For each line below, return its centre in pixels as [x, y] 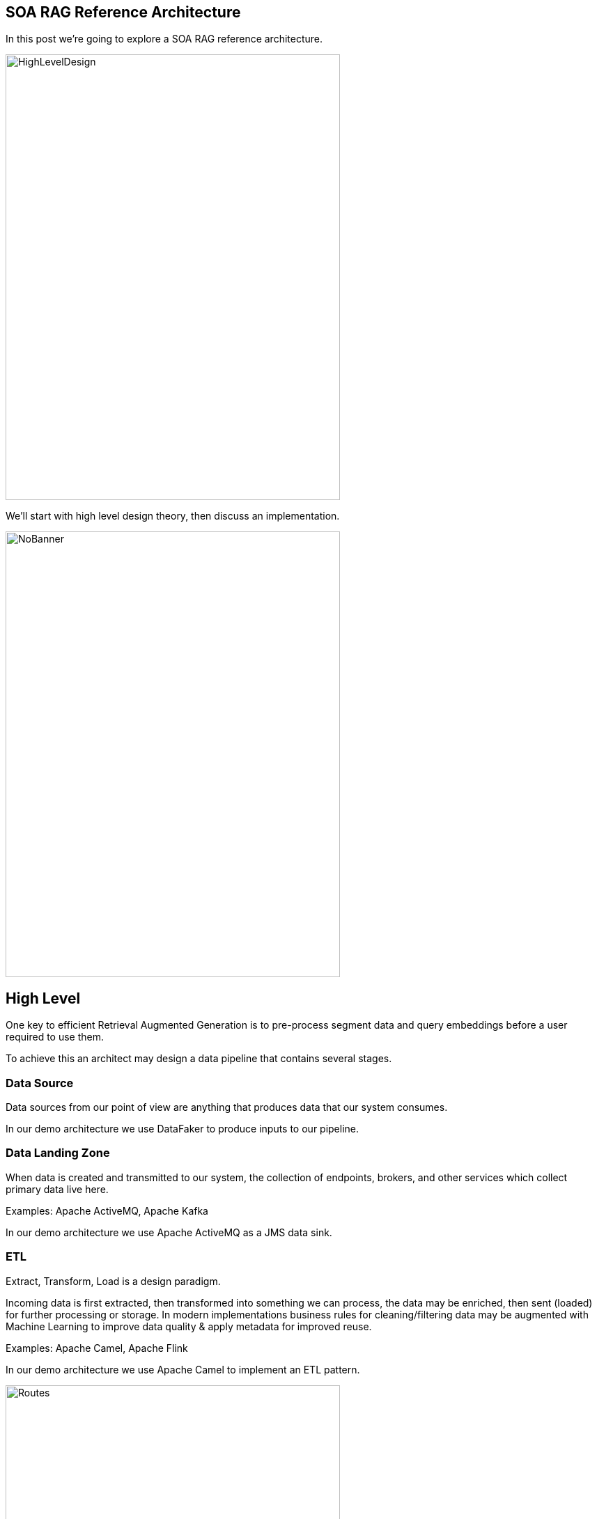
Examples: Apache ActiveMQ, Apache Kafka [107, 1210]
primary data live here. [57, 1189]
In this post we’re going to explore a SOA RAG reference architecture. [164, 39]
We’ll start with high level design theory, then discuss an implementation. [173, 516]
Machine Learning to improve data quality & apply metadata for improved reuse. [189, 1326]
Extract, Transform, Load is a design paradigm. [113, 1281]
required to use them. [55, 1037]
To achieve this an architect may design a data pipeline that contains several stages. [199, 1059]
